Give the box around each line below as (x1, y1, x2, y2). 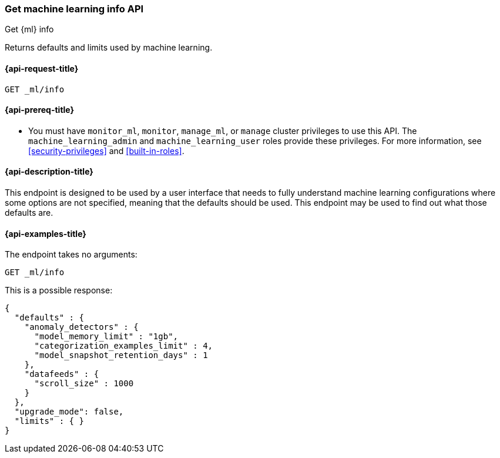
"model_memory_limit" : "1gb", (34, 332, 179, 342)
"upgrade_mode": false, (14, 407, 124, 417)
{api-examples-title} (5, 228, 86, 239)
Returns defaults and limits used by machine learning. (5, 42, 213, 53)
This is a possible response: (5, 285, 113, 296)
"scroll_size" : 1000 (34, 379, 134, 389)
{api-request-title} (5, 63, 79, 73)
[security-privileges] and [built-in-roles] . (28, 145, 184, 156)
